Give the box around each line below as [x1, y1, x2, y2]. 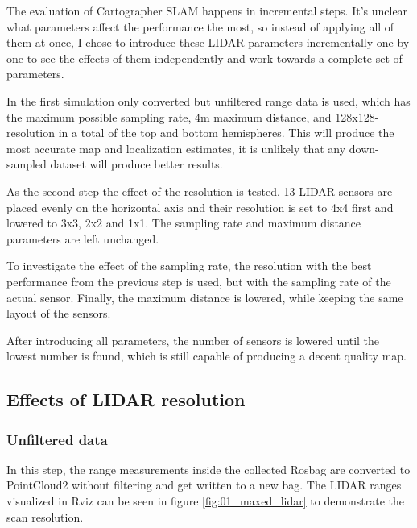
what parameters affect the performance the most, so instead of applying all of [6, 18, 394, 35]
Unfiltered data [6, 429, 108, 449]
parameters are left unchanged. [6, 230, 159, 247]
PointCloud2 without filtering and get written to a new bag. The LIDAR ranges [6, 476, 402, 493]
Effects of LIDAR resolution [6, 387, 246, 412]
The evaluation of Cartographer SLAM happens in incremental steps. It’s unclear [6, 2, 408, 19]
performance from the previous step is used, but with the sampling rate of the [6, 272, 391, 289]
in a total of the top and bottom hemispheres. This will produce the [58, 124, 394, 141]
